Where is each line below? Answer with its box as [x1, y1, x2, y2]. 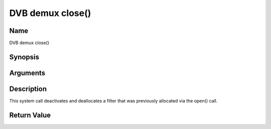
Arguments [9, 68, 46, 77]
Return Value [9, 110, 51, 119]
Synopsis [9, 52, 40, 61]
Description [9, 84, 47, 93]
